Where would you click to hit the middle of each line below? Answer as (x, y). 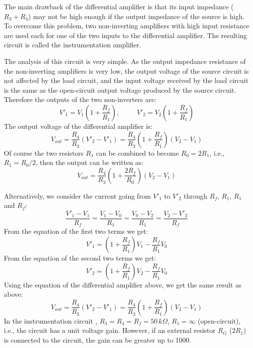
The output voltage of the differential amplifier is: (78, 126)
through (195, 195)
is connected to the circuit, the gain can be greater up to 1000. (98, 339)
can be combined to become (137, 153)
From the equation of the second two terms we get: (80, 258)
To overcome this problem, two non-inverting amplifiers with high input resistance (127, 26)
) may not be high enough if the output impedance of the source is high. (136, 16)
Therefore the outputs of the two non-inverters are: (80, 99)
